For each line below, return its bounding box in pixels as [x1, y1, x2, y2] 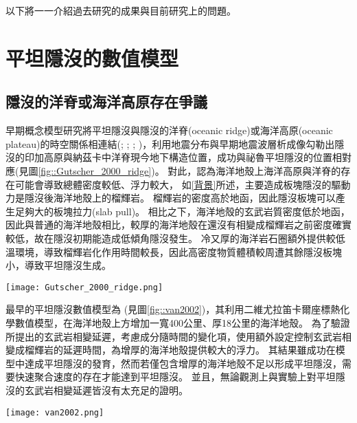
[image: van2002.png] [5, 407, 104, 417]
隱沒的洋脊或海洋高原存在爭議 [5, 91, 207, 112]
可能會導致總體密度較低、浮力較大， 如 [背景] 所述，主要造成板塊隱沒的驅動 [14, 177, 351, 191]
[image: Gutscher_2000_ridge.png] [5, 282, 163, 292]
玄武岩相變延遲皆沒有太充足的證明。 [24, 382, 188, 397]
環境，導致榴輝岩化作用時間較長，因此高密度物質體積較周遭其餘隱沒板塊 [14, 244, 342, 259]
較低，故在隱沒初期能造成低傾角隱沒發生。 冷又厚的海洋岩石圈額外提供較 [5, 230, 336, 245]
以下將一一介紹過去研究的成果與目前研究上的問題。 [5, 3, 236, 17]
